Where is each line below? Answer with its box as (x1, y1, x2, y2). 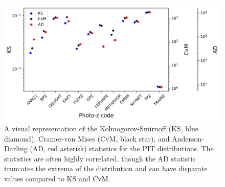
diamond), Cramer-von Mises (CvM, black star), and (4, 133, 170, 144)
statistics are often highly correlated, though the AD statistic (4, 153, 196, 163)
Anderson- (172, 133, 204, 144)
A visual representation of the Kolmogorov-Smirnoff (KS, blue (4, 123, 198, 133)
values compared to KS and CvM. (4, 173, 110, 183)
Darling (4, 143, 28, 154)
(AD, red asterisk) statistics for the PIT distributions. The (30, 143, 214, 154)
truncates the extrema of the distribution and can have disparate (4, 163, 208, 174)
